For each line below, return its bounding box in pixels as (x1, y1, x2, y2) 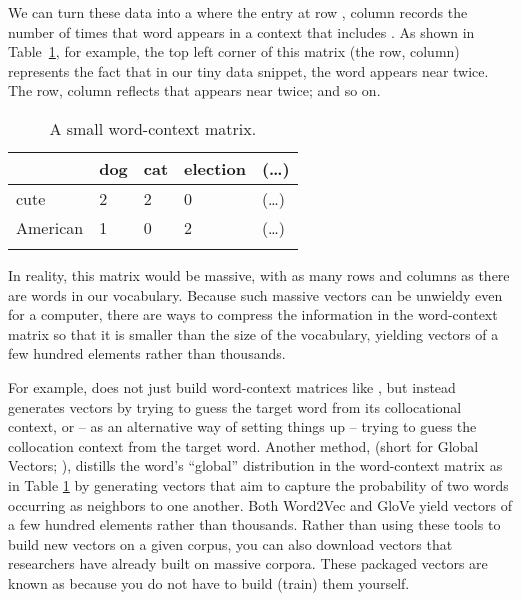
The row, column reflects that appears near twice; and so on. (8, 80, 381, 101)
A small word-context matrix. (49, 116, 257, 140)
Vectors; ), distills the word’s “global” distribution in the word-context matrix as (8, 455, 503, 476)
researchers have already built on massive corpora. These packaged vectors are (8, 553, 488, 574)
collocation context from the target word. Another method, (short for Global (8, 435, 479, 456)
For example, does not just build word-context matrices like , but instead (8, 376, 456, 397)
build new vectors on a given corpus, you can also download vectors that (8, 533, 453, 554)
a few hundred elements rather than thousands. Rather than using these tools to (8, 514, 501, 535)
